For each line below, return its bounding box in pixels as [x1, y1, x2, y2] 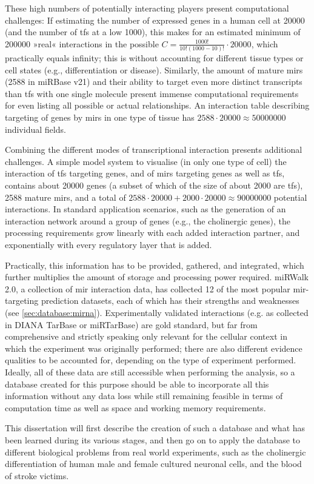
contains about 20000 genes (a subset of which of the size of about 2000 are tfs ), [5, 179, 303, 192]
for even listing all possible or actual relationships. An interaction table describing [5, 99, 310, 112]
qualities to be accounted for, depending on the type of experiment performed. [5, 354, 296, 366]
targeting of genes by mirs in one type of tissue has [5, 111, 195, 124]
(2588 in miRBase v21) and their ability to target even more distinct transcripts [5, 75, 302, 88]
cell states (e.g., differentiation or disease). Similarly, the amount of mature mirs [5, 63, 303, 76]
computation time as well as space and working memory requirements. [5, 401, 266, 414]
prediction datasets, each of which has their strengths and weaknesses [41, 294, 299, 307]
